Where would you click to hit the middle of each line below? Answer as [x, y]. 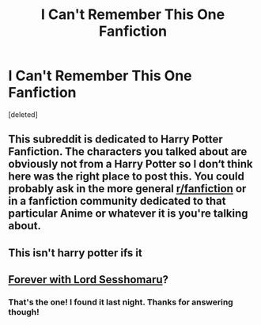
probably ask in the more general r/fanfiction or [127, 189]
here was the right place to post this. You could [127, 177]
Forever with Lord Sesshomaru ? [88, 280]
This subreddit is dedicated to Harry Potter [115, 140]
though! [24, 312]
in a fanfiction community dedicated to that [117, 201]
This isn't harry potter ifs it [75, 253]
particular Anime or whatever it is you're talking [128, 214]
